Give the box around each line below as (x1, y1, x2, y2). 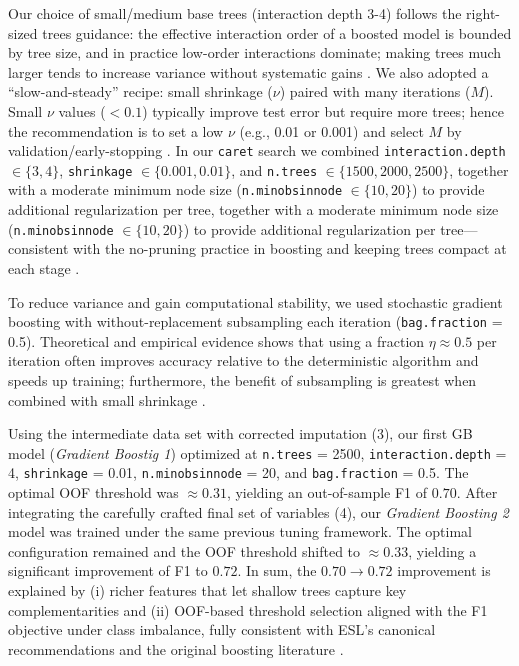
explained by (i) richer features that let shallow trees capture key (8, 580, 407, 601)
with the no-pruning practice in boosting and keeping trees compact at (73, 238, 507, 259)
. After (456, 482, 498, 503)
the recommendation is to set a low (8, 120, 224, 141)
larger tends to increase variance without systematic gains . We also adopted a (8, 61, 489, 82)
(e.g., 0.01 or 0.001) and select (239, 120, 424, 141)
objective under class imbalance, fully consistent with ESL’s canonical (8, 619, 436, 640)
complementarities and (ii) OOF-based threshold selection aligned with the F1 (8, 599, 488, 620)
